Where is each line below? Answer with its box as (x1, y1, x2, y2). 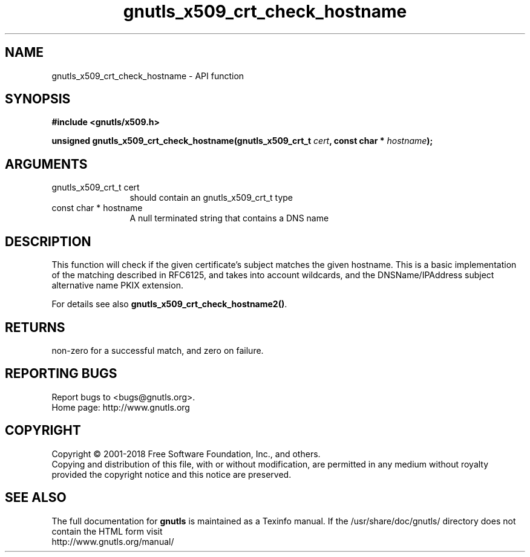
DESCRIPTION (5, 233, 91, 249)
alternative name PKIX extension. (51, 280, 183, 291)
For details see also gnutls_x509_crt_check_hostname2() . (51, 299, 287, 310)
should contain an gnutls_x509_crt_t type (129, 192, 293, 203)
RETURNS (5, 319, 65, 335)
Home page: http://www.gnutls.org (51, 402, 190, 412)
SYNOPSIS (5, 91, 71, 107)
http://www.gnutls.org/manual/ (51, 536, 174, 547)
